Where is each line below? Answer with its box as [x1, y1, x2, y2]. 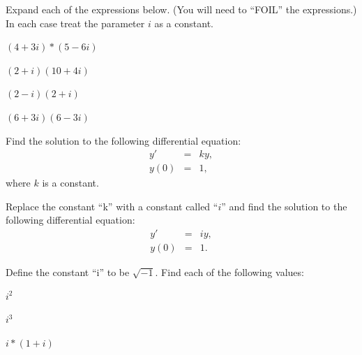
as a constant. [154, 15, 213, 30]
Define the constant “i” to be [6, 265, 130, 280]
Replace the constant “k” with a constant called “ [6, 198, 218, 213]
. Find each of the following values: [155, 265, 304, 280]
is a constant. [42, 175, 99, 190]
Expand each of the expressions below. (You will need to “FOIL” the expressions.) [6, 2, 357, 16]
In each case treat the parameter [6, 15, 145, 30]
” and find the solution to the [221, 198, 347, 213]
